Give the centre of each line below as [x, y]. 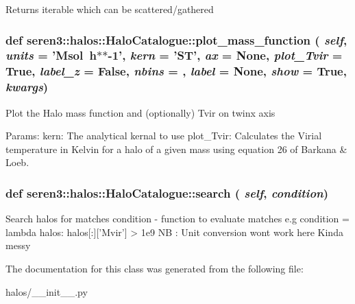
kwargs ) [27, 87]
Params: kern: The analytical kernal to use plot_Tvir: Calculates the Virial [164, 136]
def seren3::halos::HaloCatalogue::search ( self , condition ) [167, 192]
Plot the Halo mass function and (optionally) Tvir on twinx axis [140, 112]
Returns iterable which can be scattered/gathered [110, 9]
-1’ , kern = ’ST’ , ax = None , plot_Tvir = [225, 55]
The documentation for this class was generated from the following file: [155, 268]
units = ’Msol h [51, 55]
